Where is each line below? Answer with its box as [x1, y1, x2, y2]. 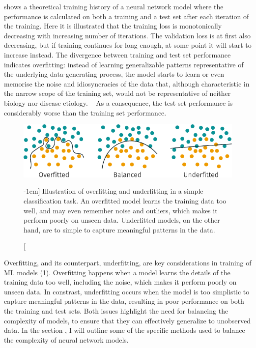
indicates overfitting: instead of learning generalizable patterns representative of [4, 59, 244, 69]
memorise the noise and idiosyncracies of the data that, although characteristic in [4, 78, 250, 88]
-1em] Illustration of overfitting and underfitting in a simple [24, 186, 203, 196]
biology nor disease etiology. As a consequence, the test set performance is [4, 97, 233, 108]
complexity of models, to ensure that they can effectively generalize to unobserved [4, 315, 251, 325]
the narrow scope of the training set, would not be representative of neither [4, 88, 231, 98]
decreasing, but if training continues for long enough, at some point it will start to [4, 40, 252, 50]
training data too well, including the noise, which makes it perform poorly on [4, 277, 237, 287]
